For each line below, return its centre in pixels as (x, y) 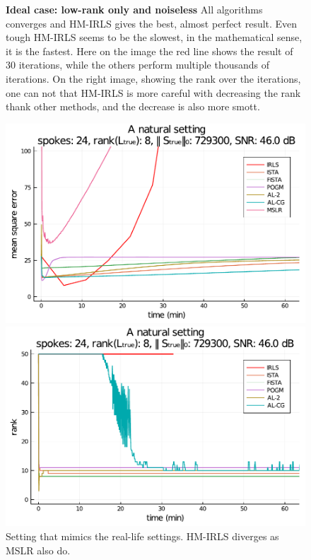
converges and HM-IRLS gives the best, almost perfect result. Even (152, 23)
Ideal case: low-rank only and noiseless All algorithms (134, 9)
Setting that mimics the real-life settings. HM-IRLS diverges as (142, 536)
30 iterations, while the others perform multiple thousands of (138, 65)
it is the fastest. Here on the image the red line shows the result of (149, 51)
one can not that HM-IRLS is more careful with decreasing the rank (153, 92)
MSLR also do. (38, 550)
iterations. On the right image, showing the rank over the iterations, (153, 78)
